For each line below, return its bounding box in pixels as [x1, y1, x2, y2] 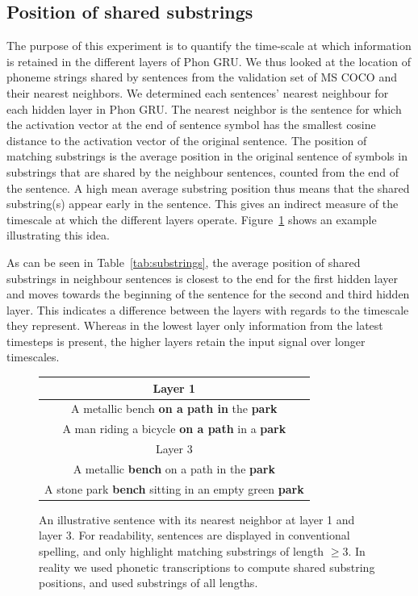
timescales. [6, 348, 60, 365]
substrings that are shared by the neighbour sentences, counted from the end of [6, 163, 399, 180]
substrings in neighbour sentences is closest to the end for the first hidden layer [6, 269, 399, 286]
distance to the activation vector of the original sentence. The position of [6, 131, 367, 148]
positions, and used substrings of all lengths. [39, 574, 258, 591]
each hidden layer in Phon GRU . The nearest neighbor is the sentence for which [6, 100, 402, 117]
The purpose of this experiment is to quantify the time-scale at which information [6, 37, 412, 54]
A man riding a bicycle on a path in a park [62, 420, 286, 437]
